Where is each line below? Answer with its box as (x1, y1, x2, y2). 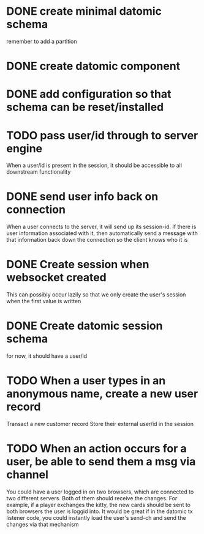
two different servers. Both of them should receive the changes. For (6, 494, 178, 501)
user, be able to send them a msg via (6, 455, 196, 469)
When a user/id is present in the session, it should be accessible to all (6, 161, 183, 169)
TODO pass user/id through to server (6, 128, 198, 142)
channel (6, 468, 49, 482)
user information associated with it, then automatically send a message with (6, 230, 198, 237)
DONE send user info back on (6, 190, 159, 204)
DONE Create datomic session (6, 319, 163, 333)
